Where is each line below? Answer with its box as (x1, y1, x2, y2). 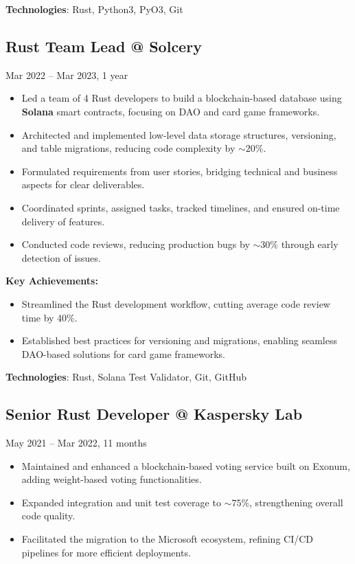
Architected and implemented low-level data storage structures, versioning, (21, 127, 336, 142)
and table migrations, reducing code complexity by (21, 141, 236, 155)
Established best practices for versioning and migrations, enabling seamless (21, 333, 337, 348)
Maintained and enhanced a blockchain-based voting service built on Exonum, (21, 458, 350, 473)
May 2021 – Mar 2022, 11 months (5, 436, 147, 450)
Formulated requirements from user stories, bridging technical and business (21, 163, 338, 178)
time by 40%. (21, 310, 78, 324)
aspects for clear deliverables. (21, 177, 145, 192)
